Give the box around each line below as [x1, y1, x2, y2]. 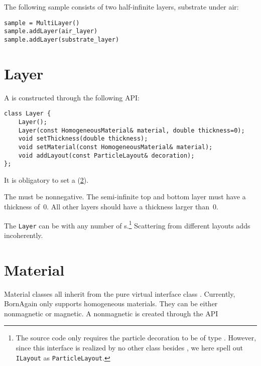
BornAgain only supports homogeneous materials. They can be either [4, 298, 218, 309]
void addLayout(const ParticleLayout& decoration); [18, 152, 195, 159]
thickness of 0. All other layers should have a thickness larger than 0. [4, 201, 218, 212]
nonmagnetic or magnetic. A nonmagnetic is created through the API [4, 308, 218, 318]
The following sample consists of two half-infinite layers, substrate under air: [4, 2, 239, 12]
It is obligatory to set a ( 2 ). [4, 174, 89, 185]
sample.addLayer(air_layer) [4, 28, 98, 35]
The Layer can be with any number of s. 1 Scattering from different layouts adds [4, 218, 250, 230]
